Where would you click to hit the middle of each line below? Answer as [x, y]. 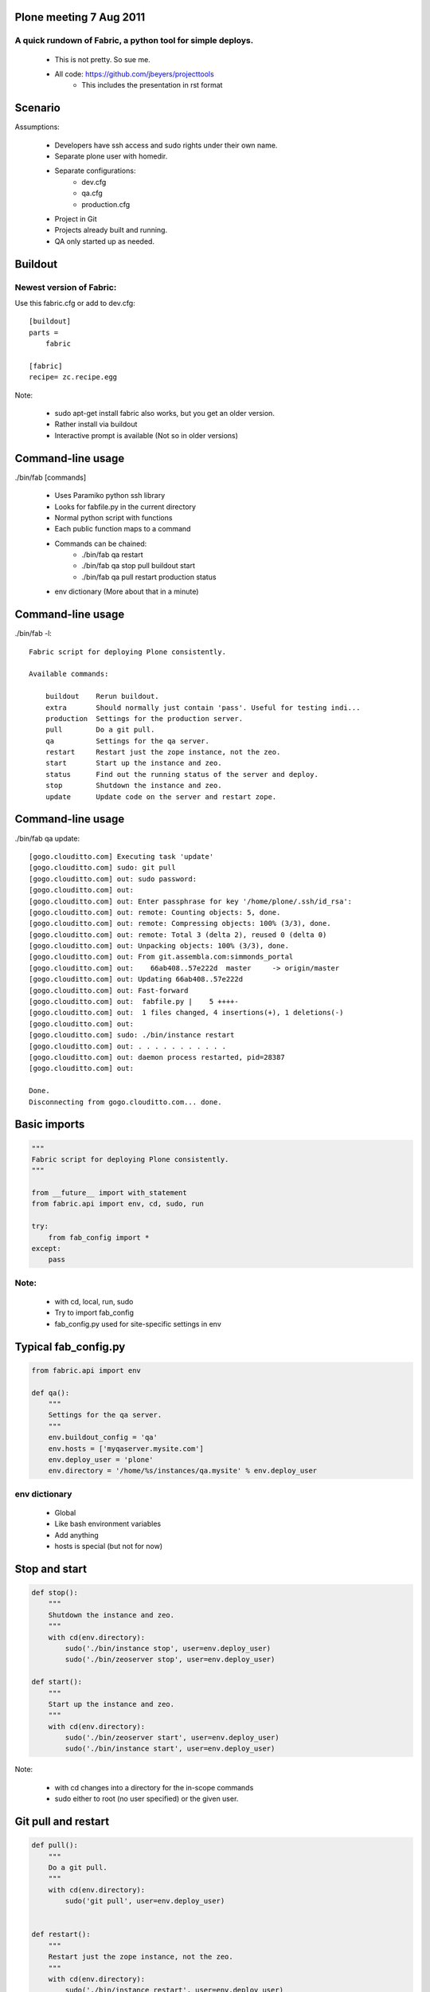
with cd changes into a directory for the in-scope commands [154, 1787]
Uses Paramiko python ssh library [110, 496]
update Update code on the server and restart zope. [161, 796]
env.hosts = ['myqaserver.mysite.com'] [126, 1449]
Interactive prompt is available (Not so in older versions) [147, 435]
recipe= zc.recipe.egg [73, 377]
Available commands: [69, 674]
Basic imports [50, 1125]
